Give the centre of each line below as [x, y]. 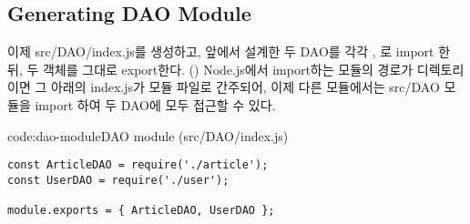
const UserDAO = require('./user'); [118, 180]
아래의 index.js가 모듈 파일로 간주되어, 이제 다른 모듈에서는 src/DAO [245, 87]
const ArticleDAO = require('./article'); [138, 165]
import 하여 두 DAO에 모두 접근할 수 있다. [155, 104]
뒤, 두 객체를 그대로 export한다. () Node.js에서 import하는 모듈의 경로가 [210, 69]
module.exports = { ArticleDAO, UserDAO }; [141, 211]
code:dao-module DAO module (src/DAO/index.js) [148, 135]
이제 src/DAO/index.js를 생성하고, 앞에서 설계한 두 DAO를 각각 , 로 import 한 [229, 51]
